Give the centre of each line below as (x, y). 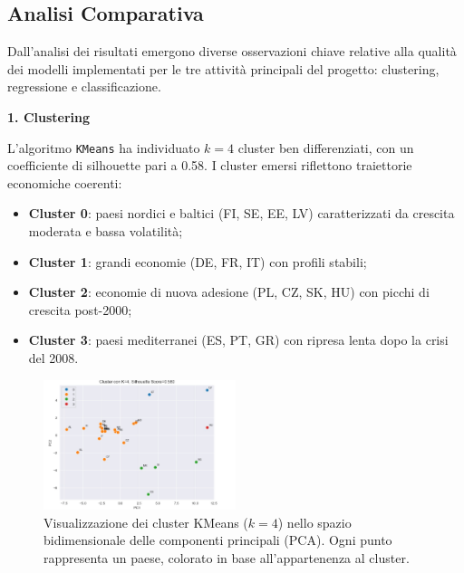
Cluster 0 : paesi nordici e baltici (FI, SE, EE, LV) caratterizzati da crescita (242, 213)
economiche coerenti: (65, 182)
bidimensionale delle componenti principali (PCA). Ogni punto (218, 540)
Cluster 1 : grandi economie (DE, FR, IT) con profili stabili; (198, 261)
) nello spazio (314, 522)
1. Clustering (49, 116)
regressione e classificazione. (84, 86)
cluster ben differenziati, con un (326, 147)
